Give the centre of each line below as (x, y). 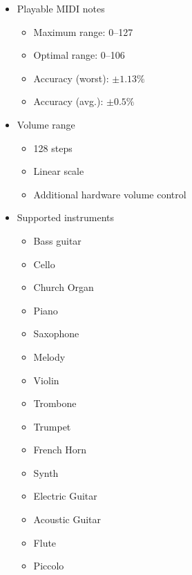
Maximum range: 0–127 (83, 31)
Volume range (46, 124)
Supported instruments (66, 217)
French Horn (60, 450)
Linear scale (59, 171)
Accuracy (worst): (71, 78)
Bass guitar (57, 240)
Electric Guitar (65, 496)
